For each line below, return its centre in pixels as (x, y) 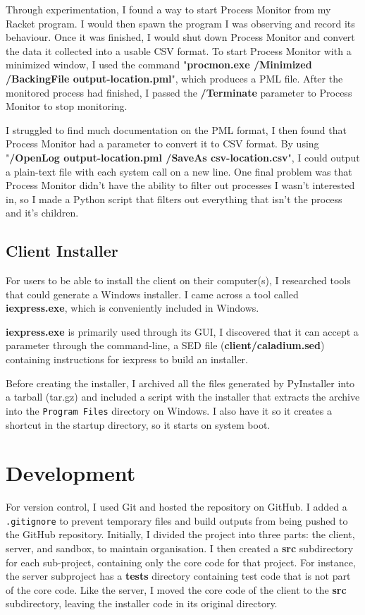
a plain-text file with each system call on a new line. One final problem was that (179, 171)
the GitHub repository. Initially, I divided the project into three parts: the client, (180, 534)
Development (71, 473)
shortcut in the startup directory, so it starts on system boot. (138, 424)
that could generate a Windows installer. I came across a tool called (152, 294)
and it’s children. (42, 213)
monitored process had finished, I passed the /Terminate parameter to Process (179, 92)
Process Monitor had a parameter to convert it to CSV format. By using (162, 144)
